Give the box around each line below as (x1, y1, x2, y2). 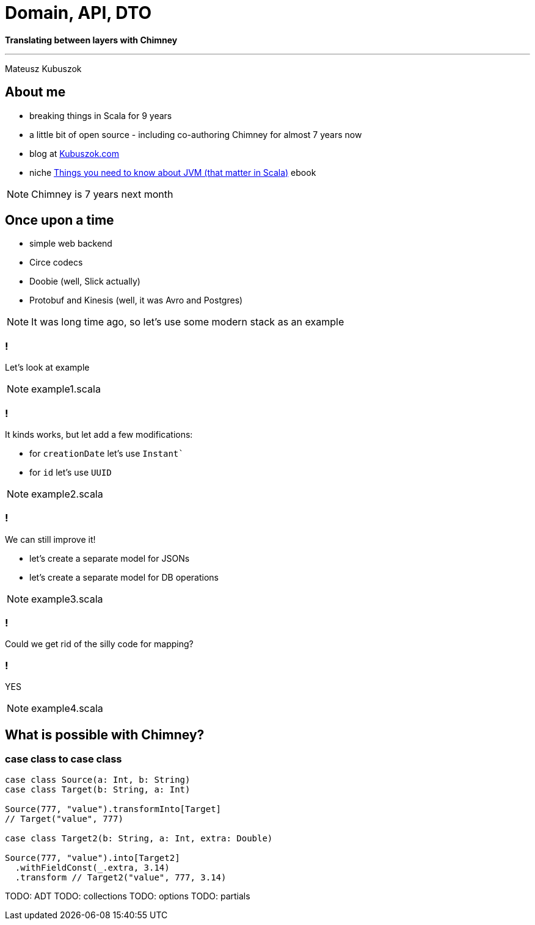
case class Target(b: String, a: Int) (5, 785, 191, 795)
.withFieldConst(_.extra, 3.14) (15, 863, 170, 873)
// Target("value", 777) (5, 814, 123, 824)
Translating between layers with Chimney (5, 34, 178, 45)
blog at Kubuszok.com (29, 148, 120, 159)
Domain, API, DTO (5, 2, 152, 23)
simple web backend (29, 238, 112, 249)
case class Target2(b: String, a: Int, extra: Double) (5, 833, 273, 844)
